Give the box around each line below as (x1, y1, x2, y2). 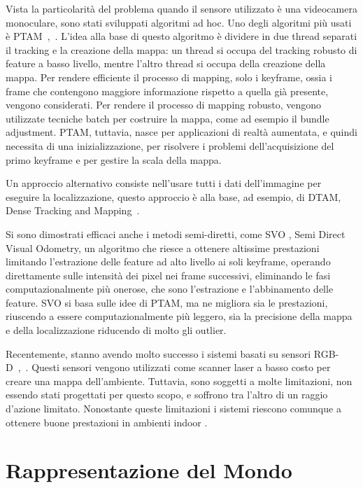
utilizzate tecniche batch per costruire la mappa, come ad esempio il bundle (6, 111, 329, 125)
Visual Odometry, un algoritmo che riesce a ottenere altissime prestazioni (6, 240, 320, 255)
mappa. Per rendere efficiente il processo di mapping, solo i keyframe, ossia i (6, 69, 333, 84)
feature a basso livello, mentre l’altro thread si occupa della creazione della (6, 56, 326, 71)
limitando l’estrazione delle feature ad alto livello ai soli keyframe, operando (6, 254, 331, 269)
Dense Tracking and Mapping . (6, 203, 140, 218)
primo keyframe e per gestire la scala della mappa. (6, 152, 222, 167)
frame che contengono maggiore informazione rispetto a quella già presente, (6, 83, 329, 98)
